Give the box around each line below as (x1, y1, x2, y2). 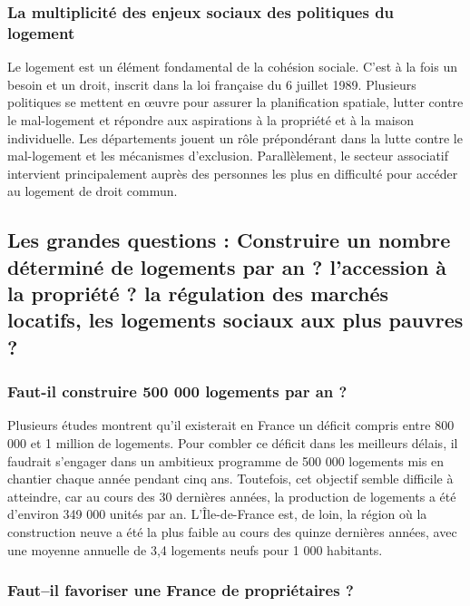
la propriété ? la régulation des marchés (7, 279, 389, 308)
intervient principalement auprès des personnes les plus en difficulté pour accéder (7, 163, 458, 182)
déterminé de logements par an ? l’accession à (7, 252, 447, 280)
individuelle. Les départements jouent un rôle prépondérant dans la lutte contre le (7, 128, 463, 147)
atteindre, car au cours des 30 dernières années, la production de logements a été (7, 486, 456, 505)
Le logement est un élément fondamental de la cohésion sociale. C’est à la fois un (7, 57, 457, 76)
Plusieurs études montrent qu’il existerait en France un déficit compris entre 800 (7, 415, 455, 435)
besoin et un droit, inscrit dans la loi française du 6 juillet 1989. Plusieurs (7, 74, 416, 93)
